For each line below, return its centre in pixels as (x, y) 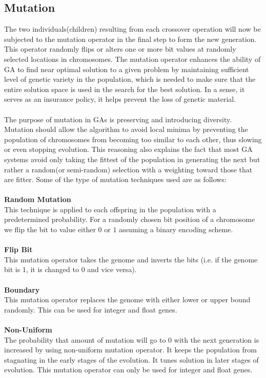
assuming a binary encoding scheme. (176, 229)
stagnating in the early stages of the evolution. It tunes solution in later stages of (131, 359)
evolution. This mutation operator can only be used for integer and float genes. (128, 370)
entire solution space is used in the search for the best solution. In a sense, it (125, 89)
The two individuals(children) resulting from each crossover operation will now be (132, 29)
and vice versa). (112, 269)
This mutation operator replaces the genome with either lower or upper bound (127, 299)
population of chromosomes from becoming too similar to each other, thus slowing (133, 139)
